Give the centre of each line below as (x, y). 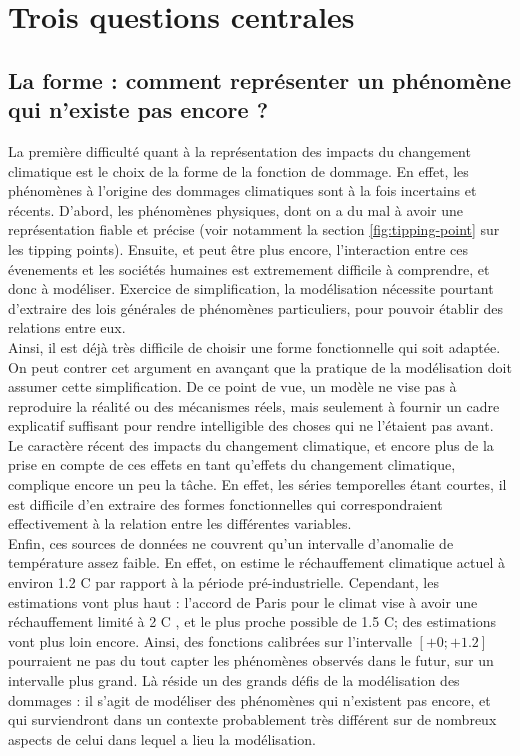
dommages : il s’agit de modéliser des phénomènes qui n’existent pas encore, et (249, 699)
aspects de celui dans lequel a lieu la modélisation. (162, 738)
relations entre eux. (67, 327)
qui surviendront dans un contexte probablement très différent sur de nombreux (252, 719)
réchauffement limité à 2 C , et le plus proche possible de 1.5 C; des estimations (252, 621)
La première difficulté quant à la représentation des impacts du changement (239, 150)
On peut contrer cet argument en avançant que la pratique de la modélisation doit (260, 366)
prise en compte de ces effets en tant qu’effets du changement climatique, (232, 464)
